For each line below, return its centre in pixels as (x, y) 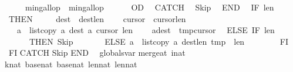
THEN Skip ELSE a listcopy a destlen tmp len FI (159, 41)
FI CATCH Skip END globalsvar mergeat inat (97, 53)
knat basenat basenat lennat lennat (71, 64)
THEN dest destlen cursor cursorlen (97, 18)
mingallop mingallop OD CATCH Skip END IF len (149, 7)
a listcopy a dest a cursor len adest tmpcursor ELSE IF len (146, 30)
